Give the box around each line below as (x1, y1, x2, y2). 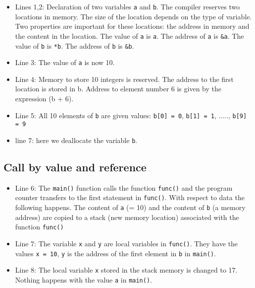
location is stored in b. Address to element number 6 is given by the (15, 83, 221, 94)
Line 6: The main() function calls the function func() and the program (15, 182, 233, 193)
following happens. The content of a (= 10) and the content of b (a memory (15, 202, 246, 213)
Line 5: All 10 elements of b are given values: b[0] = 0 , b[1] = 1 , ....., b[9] (15, 110, 247, 120)
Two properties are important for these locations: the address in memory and (15, 21, 250, 31)
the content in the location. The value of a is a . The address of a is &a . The (15, 30, 244, 41)
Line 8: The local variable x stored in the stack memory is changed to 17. (15, 265, 238, 275)
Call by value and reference (3, 159, 147, 174)
